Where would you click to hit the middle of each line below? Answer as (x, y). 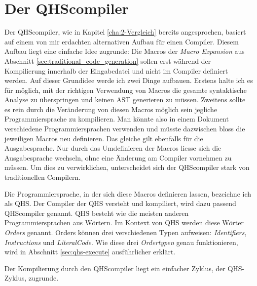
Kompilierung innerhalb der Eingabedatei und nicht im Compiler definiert (116, 70)
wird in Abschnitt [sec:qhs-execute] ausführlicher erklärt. (90, 252)
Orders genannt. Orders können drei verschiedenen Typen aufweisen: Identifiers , (126, 232)
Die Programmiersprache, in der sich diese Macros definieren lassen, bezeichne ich (128, 193)
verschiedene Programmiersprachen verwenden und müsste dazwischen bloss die (125, 129)
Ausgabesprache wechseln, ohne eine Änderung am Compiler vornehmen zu (118, 157)
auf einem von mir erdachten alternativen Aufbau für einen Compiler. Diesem (122, 41)
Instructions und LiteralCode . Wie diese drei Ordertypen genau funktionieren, (121, 242)
